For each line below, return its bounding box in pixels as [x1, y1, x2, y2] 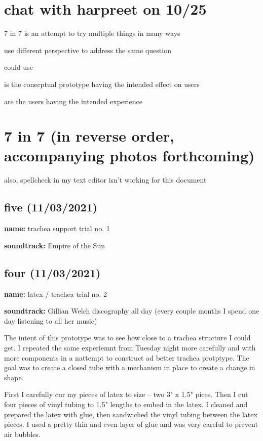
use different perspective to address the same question [4, 45, 171, 55]
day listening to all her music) [4, 315, 97, 326]
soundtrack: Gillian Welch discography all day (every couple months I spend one [4, 305, 259, 316]
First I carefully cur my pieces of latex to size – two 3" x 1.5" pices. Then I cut [4, 389, 248, 400]
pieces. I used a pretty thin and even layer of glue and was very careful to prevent [4, 419, 258, 429]
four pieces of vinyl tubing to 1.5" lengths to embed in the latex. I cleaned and [4, 399, 248, 409]
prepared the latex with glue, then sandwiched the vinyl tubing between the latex [4, 409, 257, 419]
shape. [4, 372, 24, 382]
